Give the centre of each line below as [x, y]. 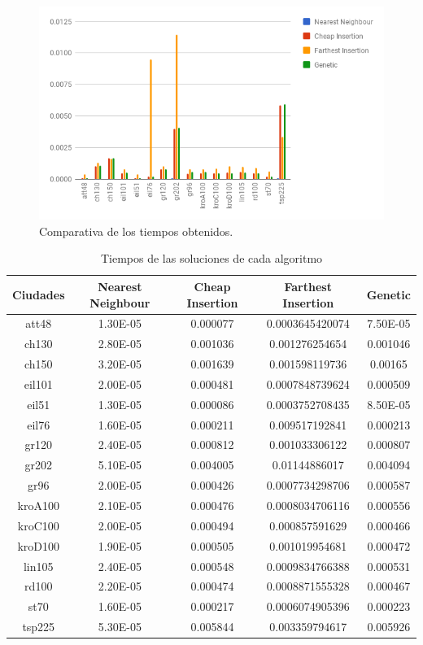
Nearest [120, 286]
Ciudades [39, 294]
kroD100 [39, 545]
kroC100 [38, 525]
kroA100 [38, 505]
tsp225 [39, 627]
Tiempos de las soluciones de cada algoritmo [211, 258]
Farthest [308, 286]
